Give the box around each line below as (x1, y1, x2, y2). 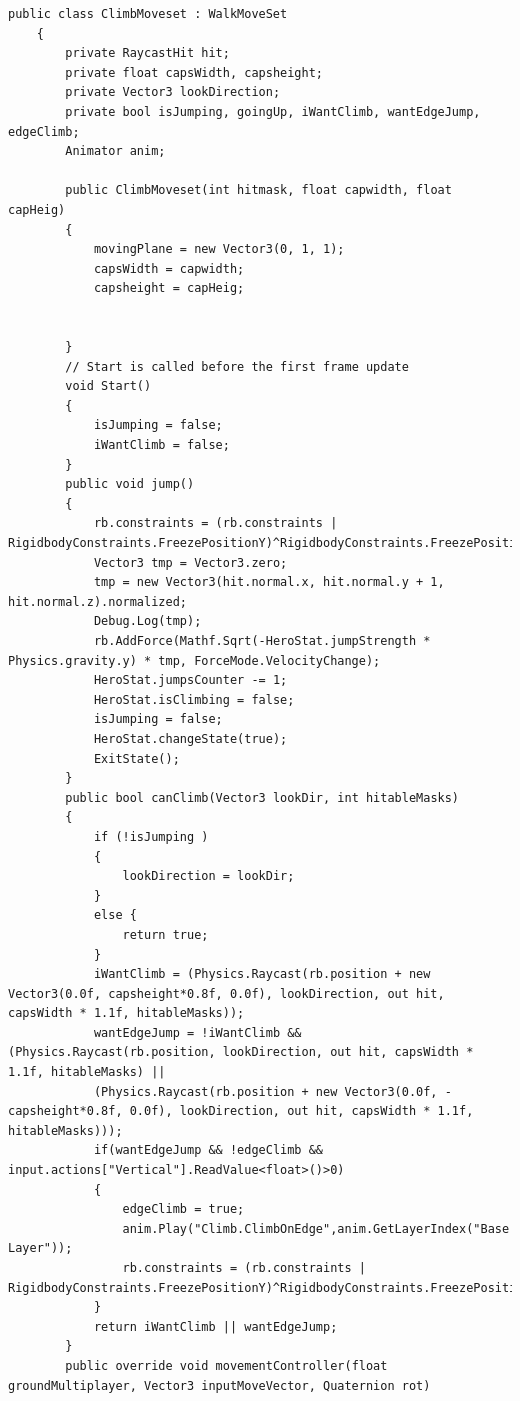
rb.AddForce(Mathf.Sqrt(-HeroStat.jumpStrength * (93, 634, 431, 648)
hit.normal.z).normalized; (8, 594, 187, 609)
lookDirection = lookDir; (122, 869, 295, 884)
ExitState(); (93, 751, 180, 766)
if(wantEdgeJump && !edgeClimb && (93, 1143, 323, 1158)
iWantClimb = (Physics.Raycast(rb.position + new (93, 967, 431, 982)
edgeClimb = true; (122, 1202, 245, 1217)
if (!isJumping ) (93, 829, 209, 844)
